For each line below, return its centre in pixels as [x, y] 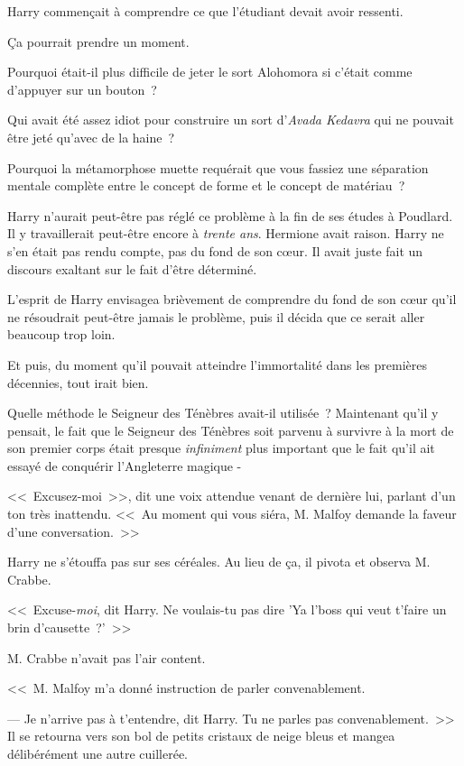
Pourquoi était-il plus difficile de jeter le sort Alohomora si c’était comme [210, 72]
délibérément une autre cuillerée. [98, 753]
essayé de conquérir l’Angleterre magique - [125, 465]
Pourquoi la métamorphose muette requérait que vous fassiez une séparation [218, 167]
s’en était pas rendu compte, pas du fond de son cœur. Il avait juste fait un [215, 250]
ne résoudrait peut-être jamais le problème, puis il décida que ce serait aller [216, 316]
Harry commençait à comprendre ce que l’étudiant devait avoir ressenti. [205, 11]
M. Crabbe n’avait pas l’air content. [107, 657]
